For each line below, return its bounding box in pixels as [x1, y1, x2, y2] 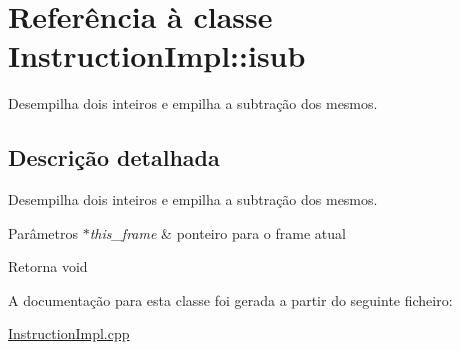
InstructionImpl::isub [8, 35, 306, 76]
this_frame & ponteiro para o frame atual [89, 222, 346, 243]
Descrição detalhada [8, 142, 220, 173]
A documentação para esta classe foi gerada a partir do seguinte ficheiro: [8, 289, 453, 310]
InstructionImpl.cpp [8, 323, 130, 344]
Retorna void [8, 256, 88, 277]
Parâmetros [8, 222, 78, 243]
